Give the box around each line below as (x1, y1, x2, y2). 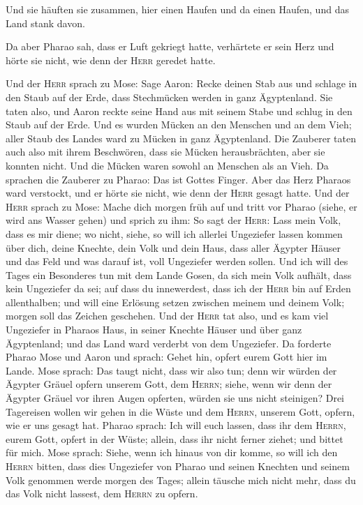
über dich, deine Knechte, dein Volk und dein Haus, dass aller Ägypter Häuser (6, 240, 341, 255)
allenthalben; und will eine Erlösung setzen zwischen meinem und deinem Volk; (6, 294, 345, 309)
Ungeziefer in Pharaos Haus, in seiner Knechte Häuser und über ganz (6, 322, 302, 337)
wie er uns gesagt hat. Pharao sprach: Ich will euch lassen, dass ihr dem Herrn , (6, 418, 346, 432)
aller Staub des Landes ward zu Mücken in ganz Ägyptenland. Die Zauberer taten (6, 130, 356, 145)
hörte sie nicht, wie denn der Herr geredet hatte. (6, 52, 216, 67)
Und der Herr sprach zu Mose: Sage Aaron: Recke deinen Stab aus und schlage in (6, 76, 357, 91)
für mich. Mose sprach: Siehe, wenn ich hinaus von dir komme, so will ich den (6, 445, 338, 460)
